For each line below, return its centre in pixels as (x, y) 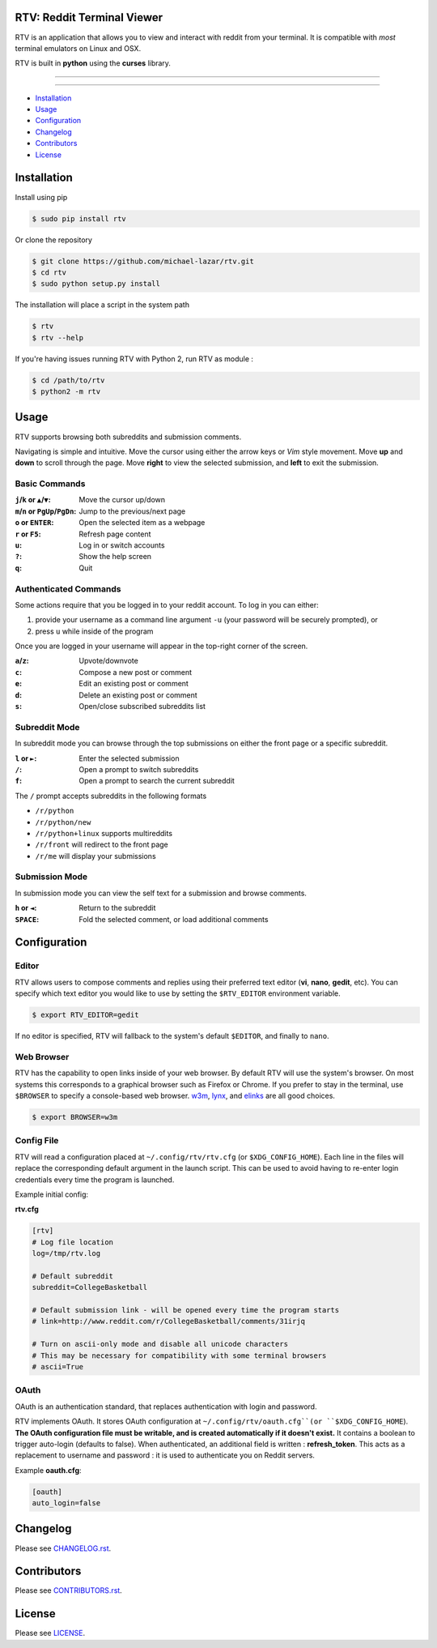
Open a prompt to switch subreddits (139, 769)
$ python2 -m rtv (66, 392)
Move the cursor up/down (122, 500)
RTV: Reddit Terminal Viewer (89, 17)
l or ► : (26, 758)
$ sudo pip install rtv (79, 218)
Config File (37, 1141)
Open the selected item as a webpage (142, 523)
